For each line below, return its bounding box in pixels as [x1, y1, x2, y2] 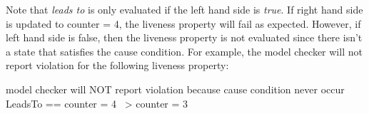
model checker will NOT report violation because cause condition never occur [6, 81, 345, 96]
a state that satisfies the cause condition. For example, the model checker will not [6, 43, 363, 58]
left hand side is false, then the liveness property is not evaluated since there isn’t [6, 30, 363, 45]
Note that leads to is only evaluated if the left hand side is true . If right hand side [6, 2, 363, 16]
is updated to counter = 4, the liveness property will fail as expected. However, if [6, 16, 361, 31]
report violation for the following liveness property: [6, 58, 229, 73]
